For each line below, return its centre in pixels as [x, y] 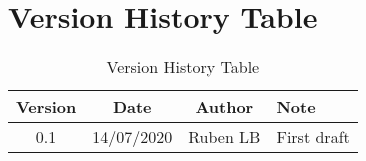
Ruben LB [224, 137]
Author [224, 107]
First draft [313, 137]
